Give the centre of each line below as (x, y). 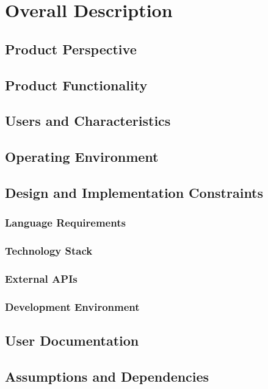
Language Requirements (65, 223)
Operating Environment (82, 157)
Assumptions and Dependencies (107, 376)
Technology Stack (49, 251)
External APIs (41, 278)
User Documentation (72, 340)
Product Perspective (71, 49)
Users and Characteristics (88, 121)
